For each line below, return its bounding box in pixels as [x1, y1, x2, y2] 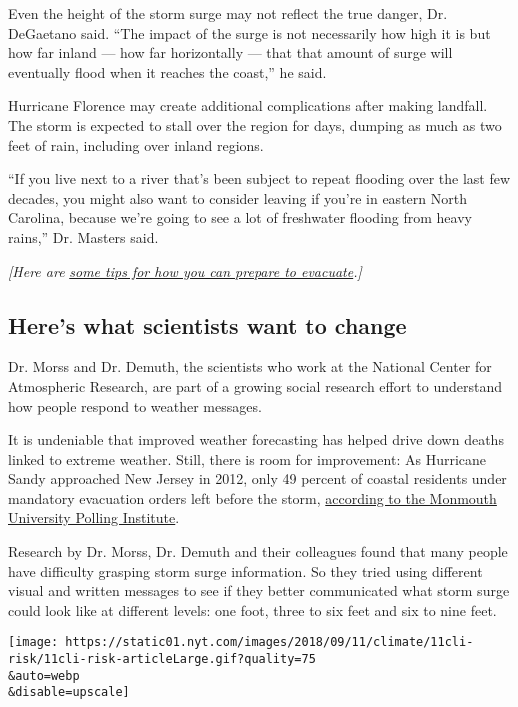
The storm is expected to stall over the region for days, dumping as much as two [8, 114, 502, 135]
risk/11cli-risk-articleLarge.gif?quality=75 [8, 652, 316, 667]
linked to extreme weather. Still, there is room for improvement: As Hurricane [8, 448, 487, 469]
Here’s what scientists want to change [8, 309, 407, 340]
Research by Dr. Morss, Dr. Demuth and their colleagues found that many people [8, 541, 508, 562]
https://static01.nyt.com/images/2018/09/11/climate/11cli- [65, 635, 474, 650]
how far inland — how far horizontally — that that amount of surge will [8, 42, 453, 63]
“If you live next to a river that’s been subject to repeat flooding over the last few [8, 168, 511, 189]
